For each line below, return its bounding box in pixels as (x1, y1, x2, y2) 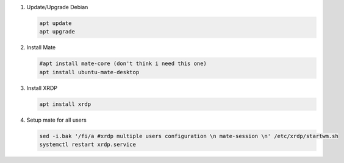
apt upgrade (39, 28, 76, 35)
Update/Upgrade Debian (26, 4, 88, 10)
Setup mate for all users (26, 116, 87, 123)
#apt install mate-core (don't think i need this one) (39, 60, 207, 67)
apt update (39, 19, 72, 27)
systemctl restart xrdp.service (39, 141, 137, 148)
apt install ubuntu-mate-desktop (39, 69, 140, 75)
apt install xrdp (39, 100, 91, 108)
